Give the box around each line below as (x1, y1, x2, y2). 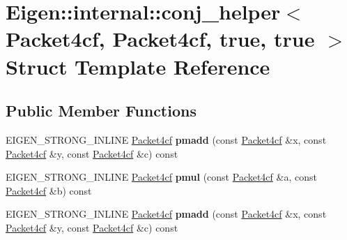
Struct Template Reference (6, 52, 270, 80)
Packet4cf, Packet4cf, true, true (6, 24, 315, 53)
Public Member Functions (6, 100, 196, 121)
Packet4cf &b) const (6, 183, 92, 197)
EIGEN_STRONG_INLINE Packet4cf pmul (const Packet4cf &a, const (6, 170, 317, 184)
